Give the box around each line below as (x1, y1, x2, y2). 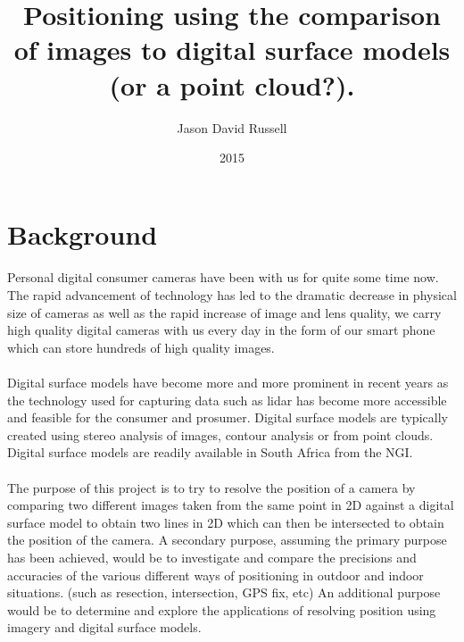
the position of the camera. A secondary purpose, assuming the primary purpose (7, 530, 447, 549)
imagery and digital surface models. (7, 618, 202, 637)
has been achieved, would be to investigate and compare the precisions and (7, 547, 417, 566)
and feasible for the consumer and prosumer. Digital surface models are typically (7, 408, 448, 427)
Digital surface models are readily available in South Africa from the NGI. (7, 443, 413, 462)
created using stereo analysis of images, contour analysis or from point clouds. (7, 425, 434, 444)
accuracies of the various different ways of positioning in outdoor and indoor (7, 565, 424, 584)
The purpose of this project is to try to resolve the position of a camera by (7, 478, 416, 496)
